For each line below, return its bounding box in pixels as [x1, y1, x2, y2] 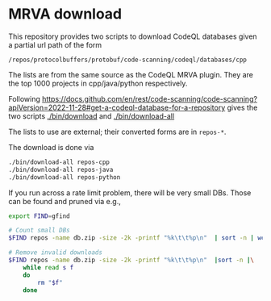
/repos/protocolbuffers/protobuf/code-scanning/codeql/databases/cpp [8, 56, 248, 64]
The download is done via [8, 142, 94, 152]
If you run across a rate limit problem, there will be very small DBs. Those [8, 187, 252, 198]
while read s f [23, 263, 74, 271]
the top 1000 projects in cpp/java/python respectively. [8, 78, 188, 88]
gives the [227, 102, 258, 112]
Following [8, 94, 40, 103]
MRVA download [8, 5, 123, 23]
